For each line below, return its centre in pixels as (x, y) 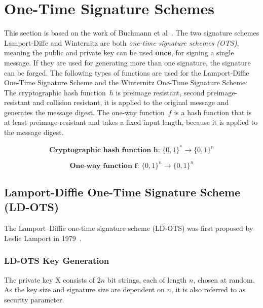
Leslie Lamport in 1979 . (43, 238)
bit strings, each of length (147, 279)
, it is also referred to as (208, 289)
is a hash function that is (213, 112)
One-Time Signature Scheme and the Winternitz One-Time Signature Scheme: (126, 82)
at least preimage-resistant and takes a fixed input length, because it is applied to (131, 122)
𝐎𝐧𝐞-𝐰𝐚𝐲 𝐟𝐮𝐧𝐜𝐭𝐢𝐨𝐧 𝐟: (104, 166)
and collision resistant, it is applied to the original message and (131, 102)
